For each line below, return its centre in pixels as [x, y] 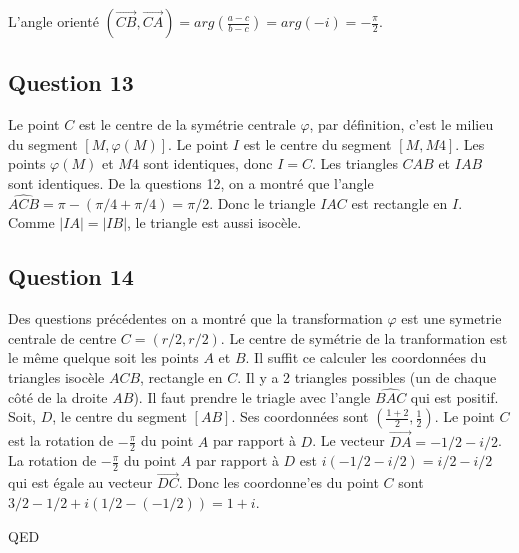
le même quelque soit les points [103, 357]
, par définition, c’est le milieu [401, 124]
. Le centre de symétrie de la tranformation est [364, 337]
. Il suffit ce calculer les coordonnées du [366, 357]
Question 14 [71, 276]
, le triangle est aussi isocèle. [214, 222]
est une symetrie [451, 318]
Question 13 [71, 82]
